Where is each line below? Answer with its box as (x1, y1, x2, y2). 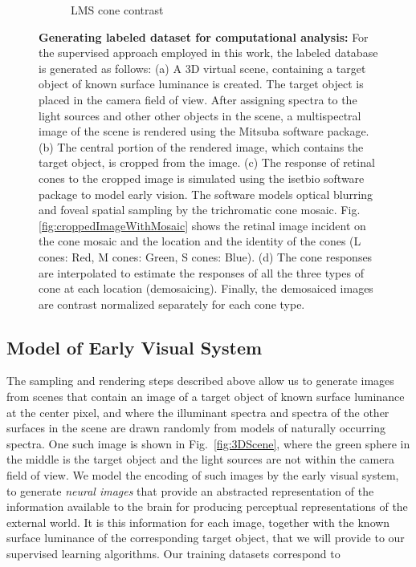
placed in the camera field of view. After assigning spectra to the (39, 91, 357, 107)
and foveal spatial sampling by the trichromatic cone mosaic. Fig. (39, 201, 361, 218)
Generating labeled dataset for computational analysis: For (39, 28, 369, 45)
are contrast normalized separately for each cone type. (39, 295, 305, 312)
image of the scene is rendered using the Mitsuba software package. (39, 123, 369, 140)
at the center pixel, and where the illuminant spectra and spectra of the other (6, 403, 389, 420)
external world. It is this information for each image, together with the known (6, 513, 390, 530)
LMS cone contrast (71, 2, 164, 18)
